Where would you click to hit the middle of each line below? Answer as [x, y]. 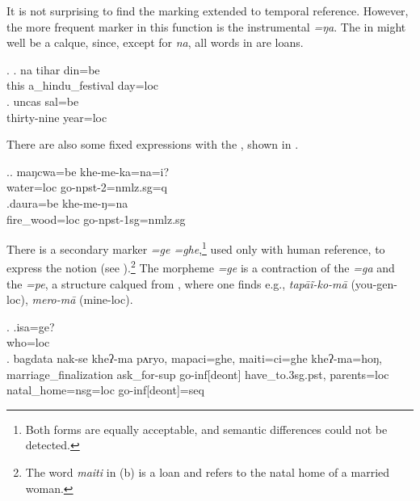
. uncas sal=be [43, 101]
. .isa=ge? [31, 326]
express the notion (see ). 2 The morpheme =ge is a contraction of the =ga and [201, 267]
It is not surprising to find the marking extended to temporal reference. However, [208, 11]
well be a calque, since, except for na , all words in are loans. [155, 42]
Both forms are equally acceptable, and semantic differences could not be [206, 429]
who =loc [28, 342]
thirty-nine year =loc [57, 117]
